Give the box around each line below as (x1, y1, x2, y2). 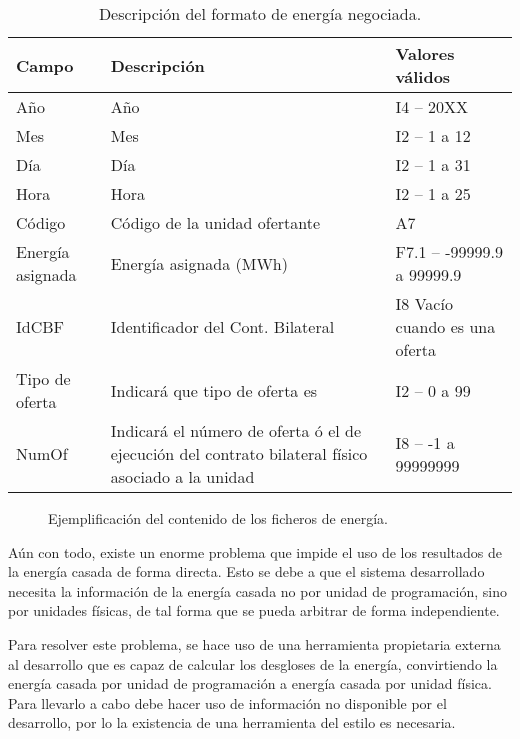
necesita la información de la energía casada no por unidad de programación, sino (8, 580, 507, 601)
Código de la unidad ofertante (110, 211, 321, 234)
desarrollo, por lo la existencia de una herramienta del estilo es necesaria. (8, 712, 456, 733)
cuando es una (395, 315, 496, 338)
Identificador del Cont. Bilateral (110, 315, 335, 338)
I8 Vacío (395, 292, 453, 315)
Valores (395, 42, 455, 65)
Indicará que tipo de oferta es (110, 378, 318, 402)
